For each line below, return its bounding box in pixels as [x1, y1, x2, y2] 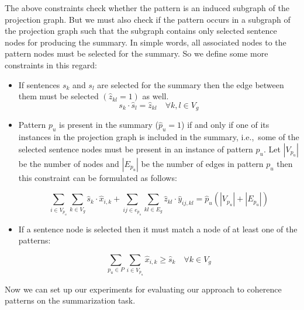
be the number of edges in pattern [141, 157, 264, 169]
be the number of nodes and [18, 157, 119, 169]
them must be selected [18, 90, 99, 102]
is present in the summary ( [59, 119, 158, 131]
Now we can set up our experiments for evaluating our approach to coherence [5, 283, 282, 295]
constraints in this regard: [5, 58, 97, 71]
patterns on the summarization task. [5, 294, 136, 306]
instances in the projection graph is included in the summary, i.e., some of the [18, 131, 299, 143]
